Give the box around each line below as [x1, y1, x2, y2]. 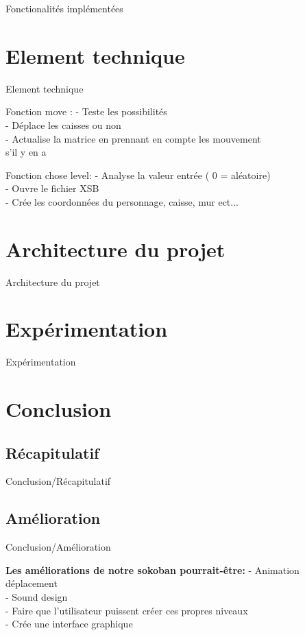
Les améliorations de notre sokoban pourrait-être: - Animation [5, 562, 300, 577]
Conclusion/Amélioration [5, 540, 111, 554]
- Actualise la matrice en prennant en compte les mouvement [5, 131, 261, 145]
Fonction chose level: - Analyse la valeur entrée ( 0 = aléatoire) [5, 167, 271, 182]
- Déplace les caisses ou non [5, 117, 121, 132]
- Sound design [5, 590, 68, 604]
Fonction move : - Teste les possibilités [5, 104, 167, 119]
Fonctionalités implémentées [5, 1, 123, 15]
